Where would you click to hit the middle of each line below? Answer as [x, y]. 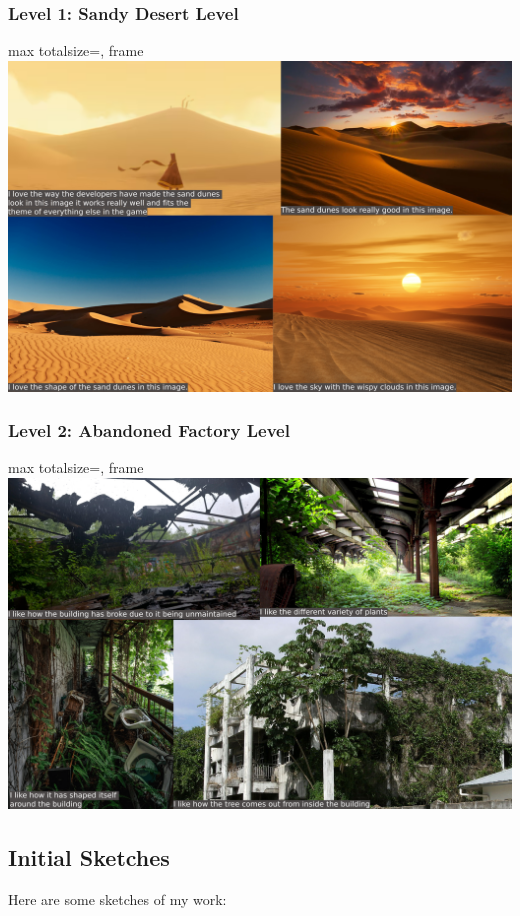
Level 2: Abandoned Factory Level [149, 430]
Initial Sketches [89, 856]
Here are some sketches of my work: [117, 898]
